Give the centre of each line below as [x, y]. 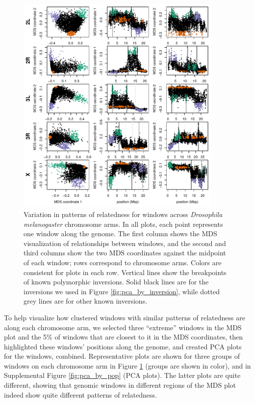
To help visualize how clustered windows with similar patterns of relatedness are [125, 317]
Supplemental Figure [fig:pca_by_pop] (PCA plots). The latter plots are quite [122, 375]
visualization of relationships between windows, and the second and [125, 243]
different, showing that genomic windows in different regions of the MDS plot [120, 385]
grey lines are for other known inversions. [86, 301]
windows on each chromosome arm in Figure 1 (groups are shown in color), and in [127, 365]
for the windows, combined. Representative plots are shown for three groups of [122, 356]
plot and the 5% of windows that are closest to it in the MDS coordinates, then [124, 337]
